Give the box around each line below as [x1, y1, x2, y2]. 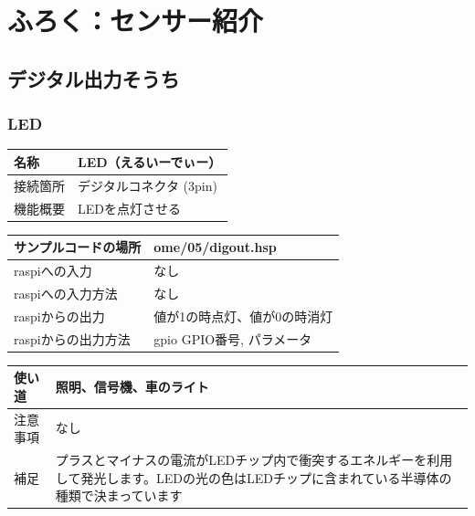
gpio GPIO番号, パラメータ [153, 329, 312, 348]
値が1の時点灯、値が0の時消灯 [153, 306, 333, 325]
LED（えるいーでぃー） [78, 152, 222, 171]
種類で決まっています [55, 486, 183, 505]
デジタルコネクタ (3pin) [78, 175, 217, 195]
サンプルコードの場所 [14, 237, 142, 257]
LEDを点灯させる [78, 198, 181, 217]
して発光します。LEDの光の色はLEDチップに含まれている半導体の [55, 468, 452, 487]
